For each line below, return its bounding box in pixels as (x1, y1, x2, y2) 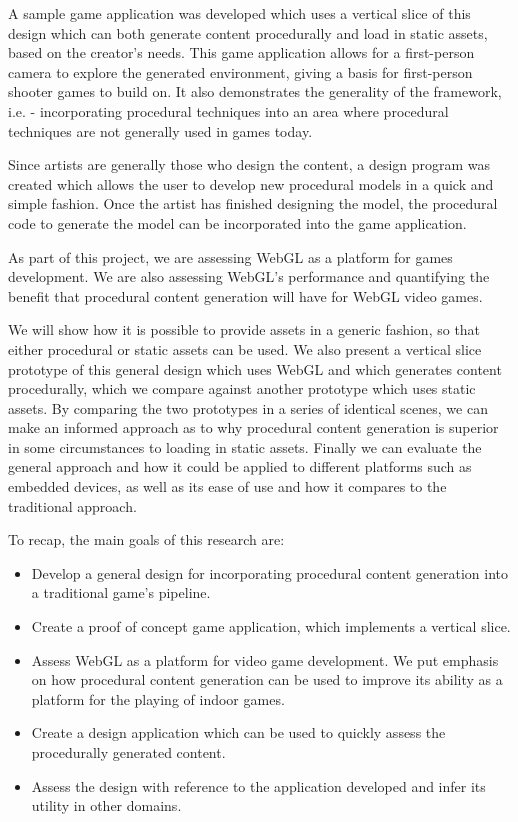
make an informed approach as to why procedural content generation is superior (8, 417, 499, 438)
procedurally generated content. (31, 742, 226, 762)
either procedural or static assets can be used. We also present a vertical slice (8, 338, 482, 359)
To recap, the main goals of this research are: (8, 529, 285, 550)
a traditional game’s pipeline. (31, 582, 211, 603)
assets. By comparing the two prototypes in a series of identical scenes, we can (8, 397, 488, 418)
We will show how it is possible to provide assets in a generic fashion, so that (8, 319, 481, 340)
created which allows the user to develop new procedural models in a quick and (8, 173, 494, 194)
